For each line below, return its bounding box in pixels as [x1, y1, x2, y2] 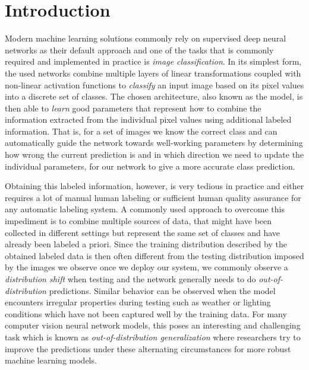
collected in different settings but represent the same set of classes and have [5, 226, 280, 238]
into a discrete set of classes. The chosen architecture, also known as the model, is [5, 90, 303, 103]
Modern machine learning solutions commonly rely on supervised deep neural [5, 32, 286, 44]
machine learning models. [5, 354, 97, 366]
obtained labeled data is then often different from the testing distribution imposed [5, 249, 304, 261]
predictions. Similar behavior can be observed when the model [49, 284, 276, 296]
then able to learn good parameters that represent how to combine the [5, 101, 261, 114]
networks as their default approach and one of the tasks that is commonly [5, 43, 274, 56]
